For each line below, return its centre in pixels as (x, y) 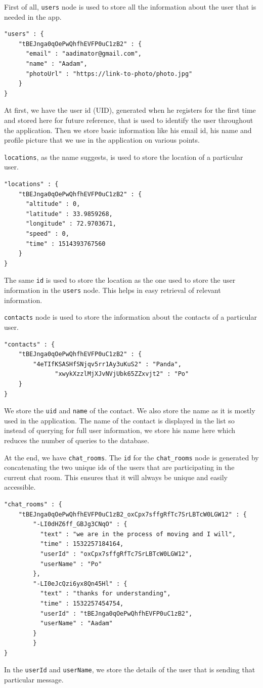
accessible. (20, 487)
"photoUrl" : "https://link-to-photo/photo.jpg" (109, 74)
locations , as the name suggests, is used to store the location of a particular (124, 157)
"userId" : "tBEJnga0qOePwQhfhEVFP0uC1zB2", (116, 613)
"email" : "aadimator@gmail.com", (84, 54)
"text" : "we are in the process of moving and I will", (138, 534)
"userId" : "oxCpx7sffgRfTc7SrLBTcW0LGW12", (116, 554)
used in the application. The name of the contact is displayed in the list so (119, 420)
